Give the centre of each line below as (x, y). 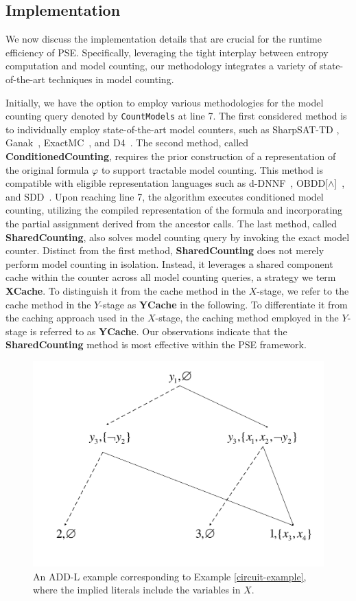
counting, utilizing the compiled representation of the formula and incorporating (174, 210)
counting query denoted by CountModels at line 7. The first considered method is (176, 116)
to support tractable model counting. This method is (212, 169)
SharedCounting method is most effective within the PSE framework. (156, 344)
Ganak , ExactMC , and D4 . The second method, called (127, 143)
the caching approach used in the (75, 318)
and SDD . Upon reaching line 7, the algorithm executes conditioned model (165, 196)
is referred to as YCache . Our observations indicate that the (158, 331)
